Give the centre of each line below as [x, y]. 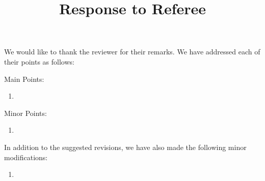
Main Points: [24, 79]
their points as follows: [39, 61]
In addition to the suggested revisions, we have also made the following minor [125, 147]
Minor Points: [25, 113]
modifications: [26, 157]
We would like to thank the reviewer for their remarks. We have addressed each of [132, 52]
